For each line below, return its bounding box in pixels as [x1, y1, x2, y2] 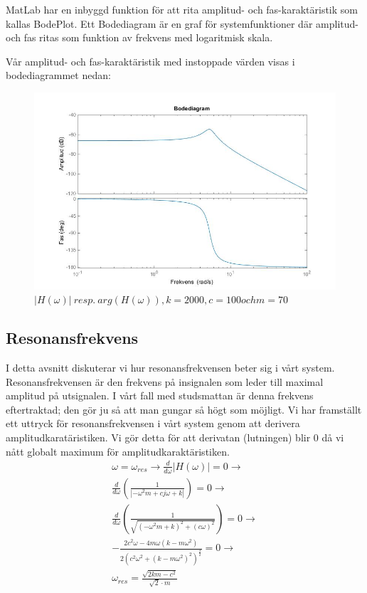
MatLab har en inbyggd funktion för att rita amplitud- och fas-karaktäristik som [6, 2, 358, 16]
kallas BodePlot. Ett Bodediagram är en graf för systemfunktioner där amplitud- [6, 16, 358, 31]
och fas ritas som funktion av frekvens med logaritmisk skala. [6, 30, 273, 45]
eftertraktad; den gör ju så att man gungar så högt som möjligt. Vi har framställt [6, 402, 362, 416]
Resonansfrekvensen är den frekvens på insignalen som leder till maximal [6, 374, 324, 389]
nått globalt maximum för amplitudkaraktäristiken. [6, 444, 230, 458]
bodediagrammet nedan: [6, 68, 111, 83]
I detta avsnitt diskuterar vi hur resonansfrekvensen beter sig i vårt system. [6, 360, 335, 375]
